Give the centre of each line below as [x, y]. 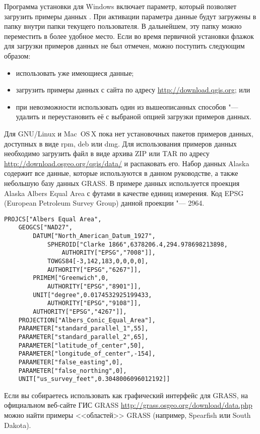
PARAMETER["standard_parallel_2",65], [83, 337]
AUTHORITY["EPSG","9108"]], [94, 303]
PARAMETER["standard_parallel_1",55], [83, 329]
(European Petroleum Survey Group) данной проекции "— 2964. [104, 203]
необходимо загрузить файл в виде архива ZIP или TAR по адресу [107, 153]
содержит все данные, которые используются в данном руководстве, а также [121, 173]
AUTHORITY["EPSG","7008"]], [109, 253]
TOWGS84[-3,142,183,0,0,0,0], [98, 261]
